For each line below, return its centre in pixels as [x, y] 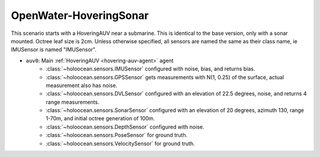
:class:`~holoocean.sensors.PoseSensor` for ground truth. [117, 135]
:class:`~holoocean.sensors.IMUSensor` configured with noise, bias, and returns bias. [151, 69]
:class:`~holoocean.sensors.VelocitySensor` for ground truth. [120, 143]
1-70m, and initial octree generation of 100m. [100, 118]
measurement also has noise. [82, 85]
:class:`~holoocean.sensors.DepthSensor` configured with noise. [125, 127]
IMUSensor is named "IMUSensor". [54, 50]
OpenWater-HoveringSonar [80, 15]
